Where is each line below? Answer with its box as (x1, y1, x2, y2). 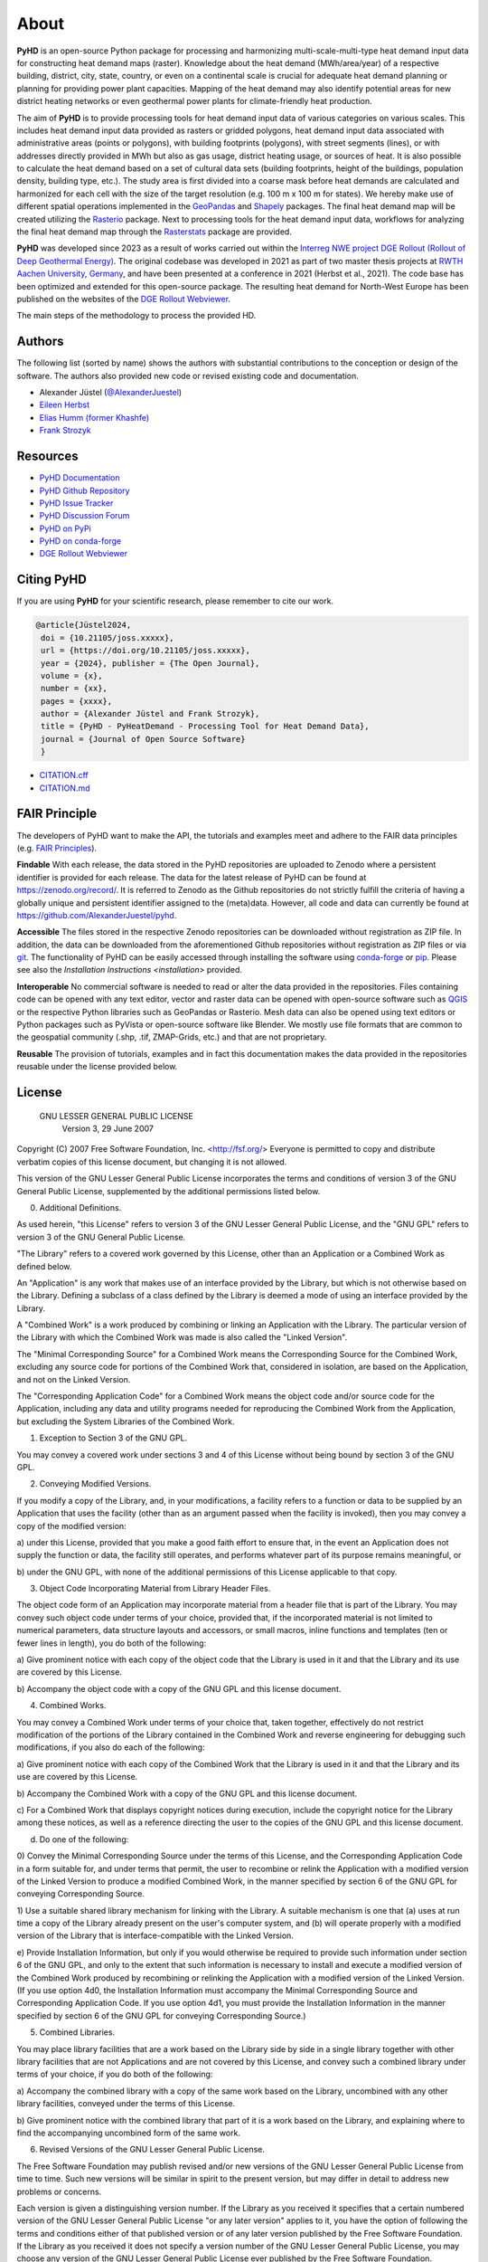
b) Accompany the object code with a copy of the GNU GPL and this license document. (16, 1683, 342, 1694)
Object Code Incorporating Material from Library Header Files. (39, 1583, 271, 1594)
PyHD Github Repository (39, 485, 130, 496)
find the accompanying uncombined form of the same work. (16, 2127, 241, 2138)
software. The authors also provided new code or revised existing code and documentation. (16, 370, 359, 381)
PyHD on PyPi (39, 523, 92, 534)
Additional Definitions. (39, 1202, 122, 1212)
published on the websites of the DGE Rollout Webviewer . (16, 293, 230, 304)
